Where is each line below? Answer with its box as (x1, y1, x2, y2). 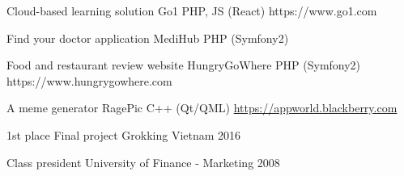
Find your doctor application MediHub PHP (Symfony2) (6, 29, 289, 46)
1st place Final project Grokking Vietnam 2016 (6, 126, 241, 143)
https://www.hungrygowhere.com (6, 72, 172, 89)
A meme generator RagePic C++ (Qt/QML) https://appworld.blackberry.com (6, 99, 398, 116)
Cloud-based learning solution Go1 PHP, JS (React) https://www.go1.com (6, 2, 377, 19)
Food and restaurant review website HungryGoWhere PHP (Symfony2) (6, 57, 361, 73)
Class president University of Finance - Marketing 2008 (6, 153, 280, 170)
